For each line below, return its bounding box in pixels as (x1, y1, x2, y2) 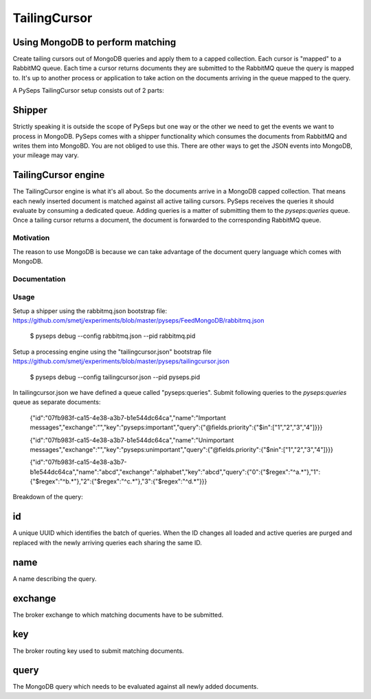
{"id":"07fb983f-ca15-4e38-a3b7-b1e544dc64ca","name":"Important (30, 413, 226, 422)
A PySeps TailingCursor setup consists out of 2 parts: (12, 87, 164, 95)
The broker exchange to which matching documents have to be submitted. (12, 610, 224, 619)
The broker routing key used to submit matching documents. (12, 646, 185, 655)
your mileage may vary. (12, 151, 79, 159)
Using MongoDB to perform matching (12, 36, 177, 48)
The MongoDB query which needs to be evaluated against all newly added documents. (12, 683, 259, 691)
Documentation (12, 274, 66, 284)
